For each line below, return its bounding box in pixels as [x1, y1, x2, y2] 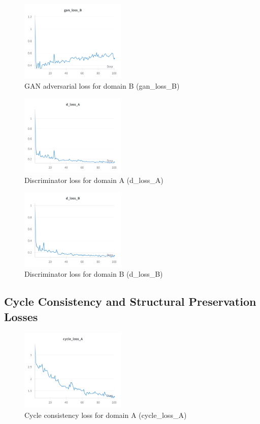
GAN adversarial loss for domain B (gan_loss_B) [24, 81, 180, 91]
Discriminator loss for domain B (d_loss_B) [24, 269, 163, 279]
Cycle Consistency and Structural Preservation [4, 294, 256, 309]
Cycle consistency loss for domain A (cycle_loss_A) [24, 409, 187, 420]
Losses [4, 308, 38, 324]
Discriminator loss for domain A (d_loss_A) [24, 174, 164, 185]
